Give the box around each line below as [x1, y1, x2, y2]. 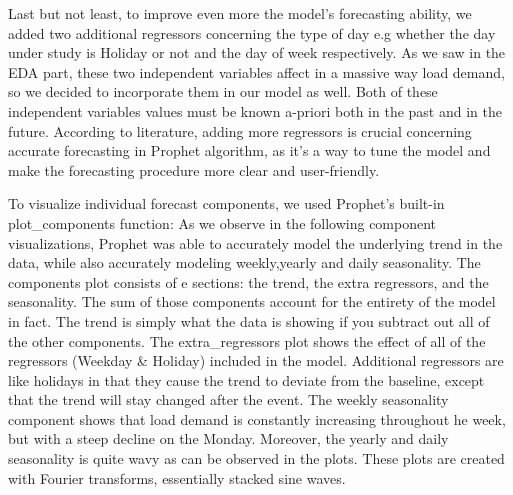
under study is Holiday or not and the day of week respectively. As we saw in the [8, 42, 506, 63]
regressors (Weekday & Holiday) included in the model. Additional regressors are [8, 350, 504, 371]
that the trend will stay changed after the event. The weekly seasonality [8, 389, 449, 410]
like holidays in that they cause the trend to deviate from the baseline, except [8, 369, 485, 390]
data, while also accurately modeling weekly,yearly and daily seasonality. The [8, 252, 481, 273]
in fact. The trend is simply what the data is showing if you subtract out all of [8, 310, 490, 331]
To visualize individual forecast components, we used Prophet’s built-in [8, 193, 445, 214]
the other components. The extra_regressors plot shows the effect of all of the [8, 330, 486, 351]
